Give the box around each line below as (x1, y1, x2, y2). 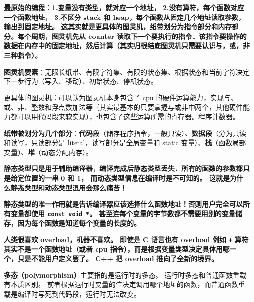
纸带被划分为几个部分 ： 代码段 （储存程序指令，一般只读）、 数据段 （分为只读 (4, 128, 246, 138)
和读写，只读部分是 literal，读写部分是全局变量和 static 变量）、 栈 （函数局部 (4, 137, 246, 148)
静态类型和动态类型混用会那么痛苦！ (10, 182, 127, 192)
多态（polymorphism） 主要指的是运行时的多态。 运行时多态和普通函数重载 (4, 269, 247, 280)
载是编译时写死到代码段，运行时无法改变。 (4, 288, 140, 299)
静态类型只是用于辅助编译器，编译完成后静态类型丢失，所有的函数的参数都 (4, 163, 243, 173)
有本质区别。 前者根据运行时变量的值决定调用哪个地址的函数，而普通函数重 (4, 279, 245, 289)
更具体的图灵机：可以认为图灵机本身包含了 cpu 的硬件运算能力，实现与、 (4, 92, 238, 102)
